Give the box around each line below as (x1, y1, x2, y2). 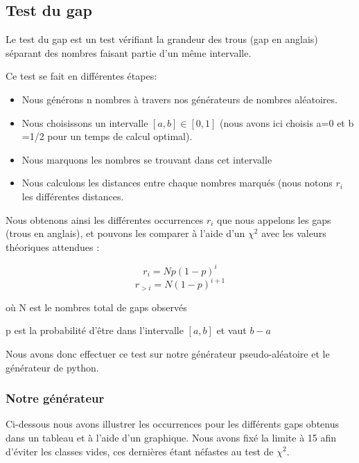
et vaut (216, 323, 247, 338)
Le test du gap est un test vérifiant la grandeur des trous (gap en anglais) (6, 32, 318, 46)
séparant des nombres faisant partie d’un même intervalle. (6, 45, 252, 60)
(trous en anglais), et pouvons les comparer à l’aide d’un (6, 226, 245, 241)
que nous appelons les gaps (217, 212, 331, 227)
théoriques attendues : (6, 239, 100, 254)
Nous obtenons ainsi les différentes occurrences (6, 212, 204, 227)
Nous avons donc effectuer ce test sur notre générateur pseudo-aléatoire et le (6, 346, 330, 360)
